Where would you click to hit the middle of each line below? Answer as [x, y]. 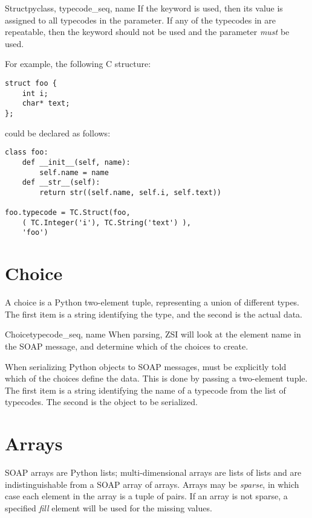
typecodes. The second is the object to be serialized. [101, 402]
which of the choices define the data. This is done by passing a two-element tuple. [156, 378]
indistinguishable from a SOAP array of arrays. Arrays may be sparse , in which [152, 484]
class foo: [27, 152]
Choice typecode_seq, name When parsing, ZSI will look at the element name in [153, 334]
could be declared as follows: [58, 133]
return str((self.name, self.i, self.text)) [130, 192]
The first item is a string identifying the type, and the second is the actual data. [154, 314]
